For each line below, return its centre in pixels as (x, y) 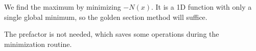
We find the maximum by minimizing (63, 7)
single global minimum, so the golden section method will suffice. (106, 17)
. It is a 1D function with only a (201, 7)
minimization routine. (38, 44)
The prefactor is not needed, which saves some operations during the (112, 34)
